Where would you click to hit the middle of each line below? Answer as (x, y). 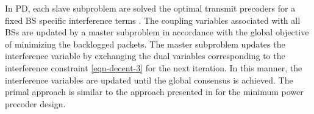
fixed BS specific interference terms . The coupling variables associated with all (153, 20)
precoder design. (35, 103)
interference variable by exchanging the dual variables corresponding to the (145, 56)
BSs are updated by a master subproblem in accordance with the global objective (157, 32)
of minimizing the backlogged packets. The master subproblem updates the (145, 44)
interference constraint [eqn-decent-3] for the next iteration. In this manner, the (154, 67)
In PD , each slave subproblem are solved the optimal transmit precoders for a (150, 8)
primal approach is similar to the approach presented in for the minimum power (154, 92)
